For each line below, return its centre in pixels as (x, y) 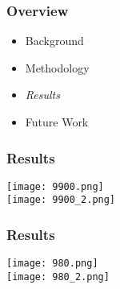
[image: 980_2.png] (58, 277)
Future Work (57, 122)
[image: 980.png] (52, 264)
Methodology (57, 67)
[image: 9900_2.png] (61, 200)
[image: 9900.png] (55, 186)
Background (54, 41)
